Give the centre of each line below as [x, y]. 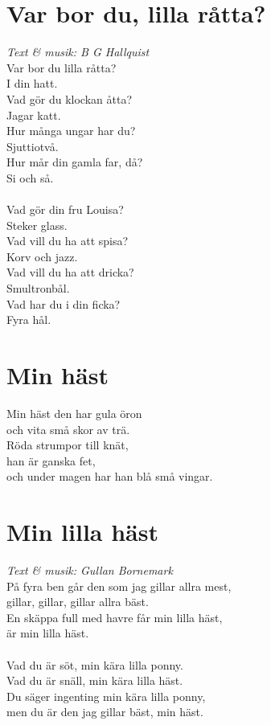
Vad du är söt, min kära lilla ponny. [95, 664]
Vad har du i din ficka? [64, 303]
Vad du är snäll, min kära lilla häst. [95, 680]
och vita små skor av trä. [68, 429]
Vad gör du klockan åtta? [70, 98]
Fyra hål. [29, 319]
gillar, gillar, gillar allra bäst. [78, 602]
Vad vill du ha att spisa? [68, 241]
